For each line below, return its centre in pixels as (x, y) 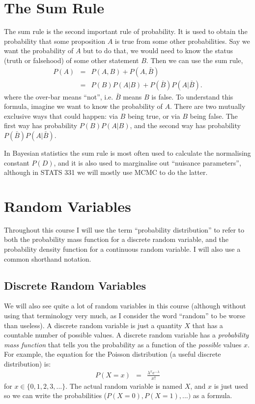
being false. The (214, 116)
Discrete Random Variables (75, 285)
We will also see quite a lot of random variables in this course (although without (125, 306)
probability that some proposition (55, 41)
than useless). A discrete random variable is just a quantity (93, 325)
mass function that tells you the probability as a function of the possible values (123, 344)
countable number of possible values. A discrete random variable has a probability (127, 335)
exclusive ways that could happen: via (61, 116)
